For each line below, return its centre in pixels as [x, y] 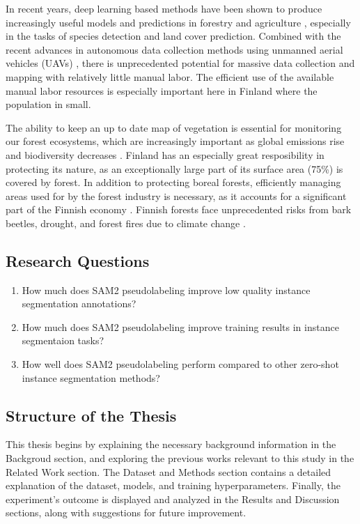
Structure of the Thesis [91, 415]
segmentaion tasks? [63, 340]
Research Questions [78, 260]
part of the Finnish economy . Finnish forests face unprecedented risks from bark [179, 209]
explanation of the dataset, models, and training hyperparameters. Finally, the [173, 485]
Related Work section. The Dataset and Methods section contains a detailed [169, 471]
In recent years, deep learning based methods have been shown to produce [164, 8]
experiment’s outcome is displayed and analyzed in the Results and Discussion [173, 499]
